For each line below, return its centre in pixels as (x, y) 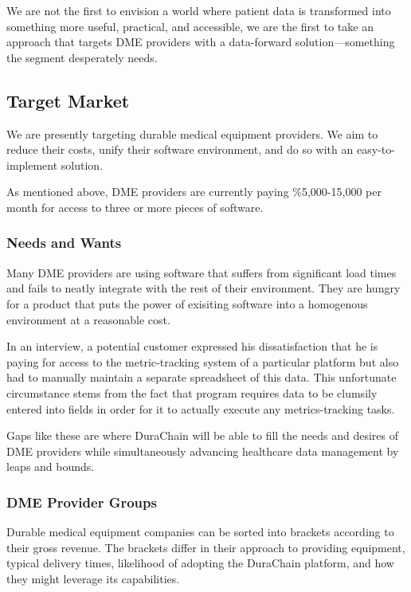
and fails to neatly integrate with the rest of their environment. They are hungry (204, 288)
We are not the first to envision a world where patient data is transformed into (199, 10)
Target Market (68, 100)
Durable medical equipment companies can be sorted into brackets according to (200, 532)
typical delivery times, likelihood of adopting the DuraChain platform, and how (200, 563)
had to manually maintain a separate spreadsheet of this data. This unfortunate (202, 377)
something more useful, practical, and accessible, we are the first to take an (190, 26)
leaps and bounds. (51, 467)
